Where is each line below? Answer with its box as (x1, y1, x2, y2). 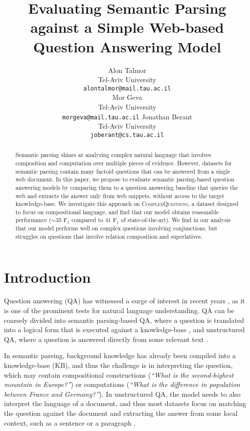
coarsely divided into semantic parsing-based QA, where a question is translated (4, 315, 244, 325)
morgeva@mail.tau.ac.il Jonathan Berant (62, 111, 192, 121)
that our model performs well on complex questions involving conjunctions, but (15, 224, 218, 232)
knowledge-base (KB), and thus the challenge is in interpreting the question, (4, 360, 233, 370)
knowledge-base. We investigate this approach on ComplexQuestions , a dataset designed (15, 200, 239, 208)
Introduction (4, 267, 91, 287)
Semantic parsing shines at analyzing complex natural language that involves (15, 151, 211, 159)
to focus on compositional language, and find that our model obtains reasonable (15, 207, 219, 216)
